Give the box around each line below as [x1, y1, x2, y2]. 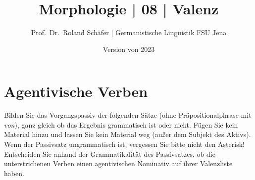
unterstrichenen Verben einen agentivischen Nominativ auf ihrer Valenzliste [4, 158, 233, 169]
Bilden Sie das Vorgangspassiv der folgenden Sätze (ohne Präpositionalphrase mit [4, 110, 252, 120]
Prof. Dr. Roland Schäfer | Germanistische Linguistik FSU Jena [31, 27, 227, 38]
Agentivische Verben [4, 81, 148, 101]
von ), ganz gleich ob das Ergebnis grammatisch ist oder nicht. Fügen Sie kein [4, 119, 238, 130]
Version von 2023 [102, 44, 155, 54]
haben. [4, 168, 24, 178]
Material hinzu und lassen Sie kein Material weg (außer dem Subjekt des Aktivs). [4, 129, 251, 139]
